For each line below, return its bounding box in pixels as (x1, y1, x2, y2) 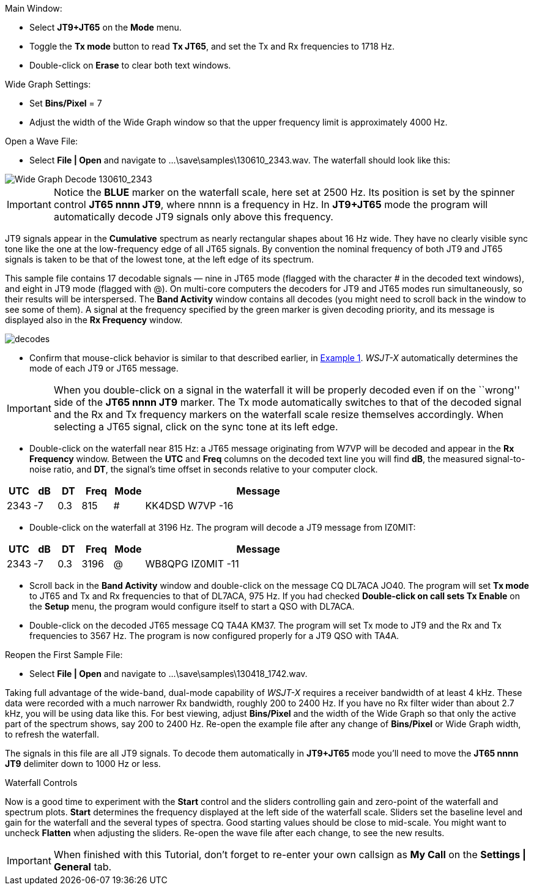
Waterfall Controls (5, 777, 78, 788)
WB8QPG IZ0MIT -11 (145, 558, 239, 570)
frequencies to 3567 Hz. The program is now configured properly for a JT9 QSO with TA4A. (29, 630, 399, 641)
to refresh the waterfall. (5, 729, 99, 739)
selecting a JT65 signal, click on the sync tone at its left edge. (53, 421, 338, 433)
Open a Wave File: (5, 136, 78, 146)
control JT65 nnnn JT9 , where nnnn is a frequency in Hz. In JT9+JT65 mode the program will (53, 198, 488, 211)
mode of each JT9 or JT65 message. (29, 363, 179, 373)
